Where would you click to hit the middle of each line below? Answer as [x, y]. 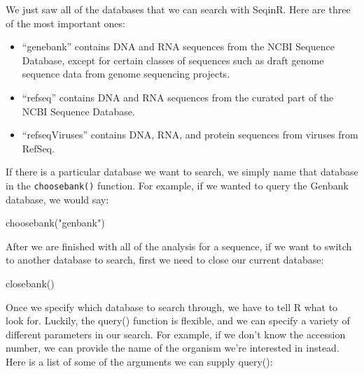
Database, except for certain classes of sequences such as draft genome [173, 60]
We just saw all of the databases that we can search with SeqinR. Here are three [178, 9]
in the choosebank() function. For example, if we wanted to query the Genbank [177, 185]
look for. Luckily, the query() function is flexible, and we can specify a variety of [178, 321]
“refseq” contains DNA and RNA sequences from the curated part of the [178, 97]
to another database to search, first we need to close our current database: [165, 260]
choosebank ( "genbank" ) [55, 223]
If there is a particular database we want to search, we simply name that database [182, 172]
